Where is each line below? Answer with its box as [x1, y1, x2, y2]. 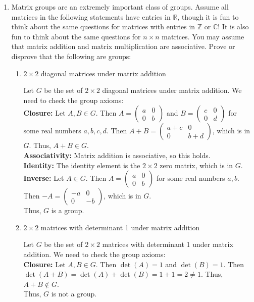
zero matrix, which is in [160, 160, 233, 170]
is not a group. [51, 288, 97, 299]
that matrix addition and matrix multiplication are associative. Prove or [11, 41, 235, 52]
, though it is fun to [177, 11, 239, 22]
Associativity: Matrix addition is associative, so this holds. [23, 149, 211, 160]
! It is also [218, 21, 249, 32]
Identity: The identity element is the [23, 160, 140, 170]
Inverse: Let [23, 173, 64, 183]
